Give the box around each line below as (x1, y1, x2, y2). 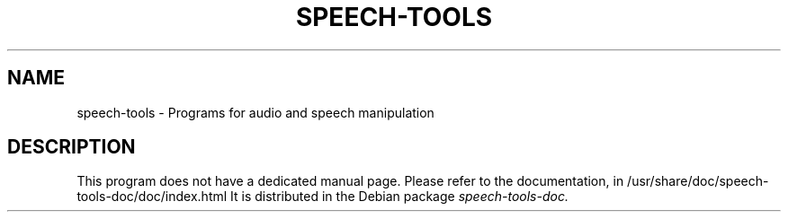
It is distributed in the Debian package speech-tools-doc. (230, 188, 569, 205)
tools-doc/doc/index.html (76, 188, 228, 205)
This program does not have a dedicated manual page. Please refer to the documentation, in (76, 173, 624, 189)
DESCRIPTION (7, 136, 136, 159)
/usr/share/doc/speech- (627, 173, 769, 189)
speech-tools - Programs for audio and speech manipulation (76, 104, 434, 120)
